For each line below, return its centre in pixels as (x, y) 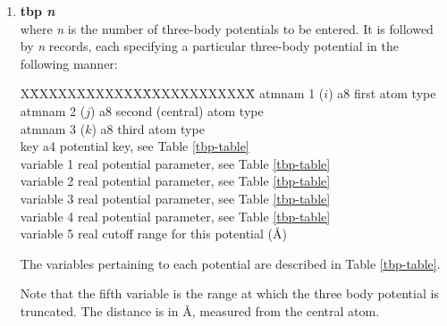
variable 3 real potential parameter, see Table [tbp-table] (175, 198)
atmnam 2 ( (53, 110)
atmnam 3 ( (53, 128)
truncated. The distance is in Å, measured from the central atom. (200, 310)
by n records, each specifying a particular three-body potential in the (210, 46)
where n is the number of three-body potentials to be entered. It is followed (227, 28)
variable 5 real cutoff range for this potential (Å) (153, 234)
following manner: (69, 63)
